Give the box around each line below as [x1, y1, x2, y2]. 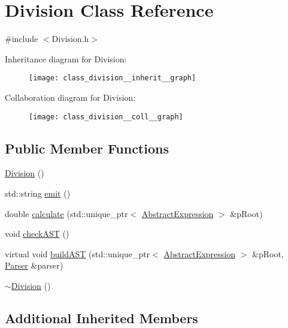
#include [5, 32, 38, 45]
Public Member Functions [5, 139, 169, 157]
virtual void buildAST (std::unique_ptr [5, 247, 150, 260]
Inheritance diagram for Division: [5, 52, 127, 65]
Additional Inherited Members [5, 308, 198, 327]
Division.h [51, 32, 89, 45]
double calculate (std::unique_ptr [5, 207, 128, 219]
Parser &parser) [5, 259, 63, 272]
